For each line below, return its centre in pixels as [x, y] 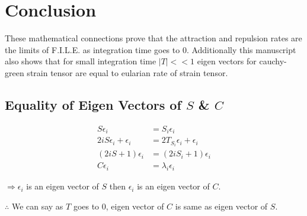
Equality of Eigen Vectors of [93, 104]
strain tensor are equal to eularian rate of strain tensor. [127, 72]
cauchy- [273, 61]
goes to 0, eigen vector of [119, 206]
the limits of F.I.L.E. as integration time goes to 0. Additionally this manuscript [151, 49]
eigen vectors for [227, 61]
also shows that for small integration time [81, 61]
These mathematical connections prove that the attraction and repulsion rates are [153, 38]
